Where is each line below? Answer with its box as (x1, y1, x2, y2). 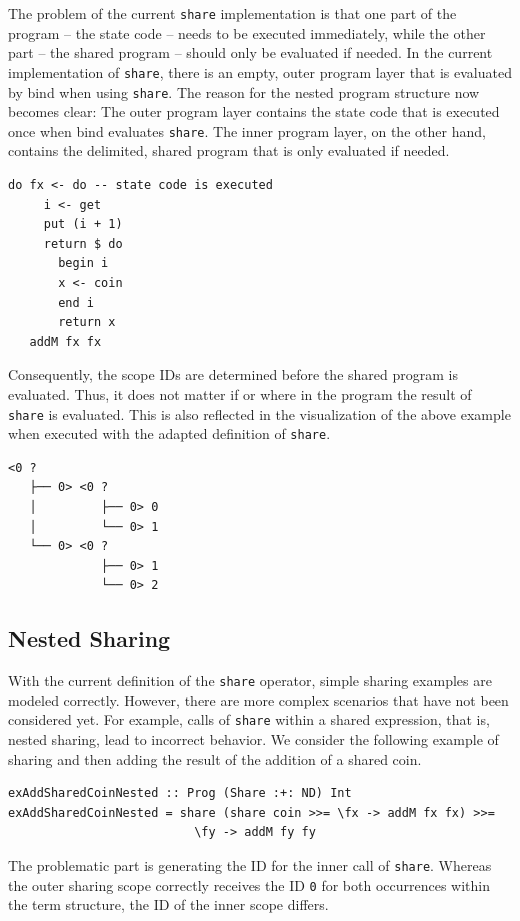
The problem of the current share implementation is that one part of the (8, 3, 457, 23)
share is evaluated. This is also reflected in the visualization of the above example (8, 403, 511, 424)
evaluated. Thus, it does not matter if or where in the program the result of (8, 383, 472, 404)
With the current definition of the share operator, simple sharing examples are (8, 670, 492, 691)
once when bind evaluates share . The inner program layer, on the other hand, (8, 120, 486, 141)
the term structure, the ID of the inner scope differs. (8, 894, 329, 915)
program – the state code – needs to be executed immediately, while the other (8, 22, 486, 43)
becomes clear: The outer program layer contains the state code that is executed (8, 101, 500, 122)
